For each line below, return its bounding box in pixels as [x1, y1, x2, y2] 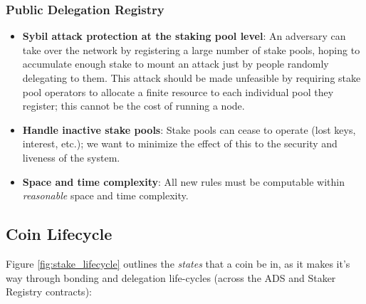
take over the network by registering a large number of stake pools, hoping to [22, 42, 360, 57]
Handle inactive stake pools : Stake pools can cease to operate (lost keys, [22, 122, 356, 137]
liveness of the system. [22, 150, 120, 164]
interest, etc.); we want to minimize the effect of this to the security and [22, 136, 338, 151]
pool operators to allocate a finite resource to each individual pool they [22, 84, 334, 99]
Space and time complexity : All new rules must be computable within [22, 174, 345, 189]
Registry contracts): [6, 284, 92, 299]
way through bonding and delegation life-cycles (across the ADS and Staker [6, 270, 336, 285]
